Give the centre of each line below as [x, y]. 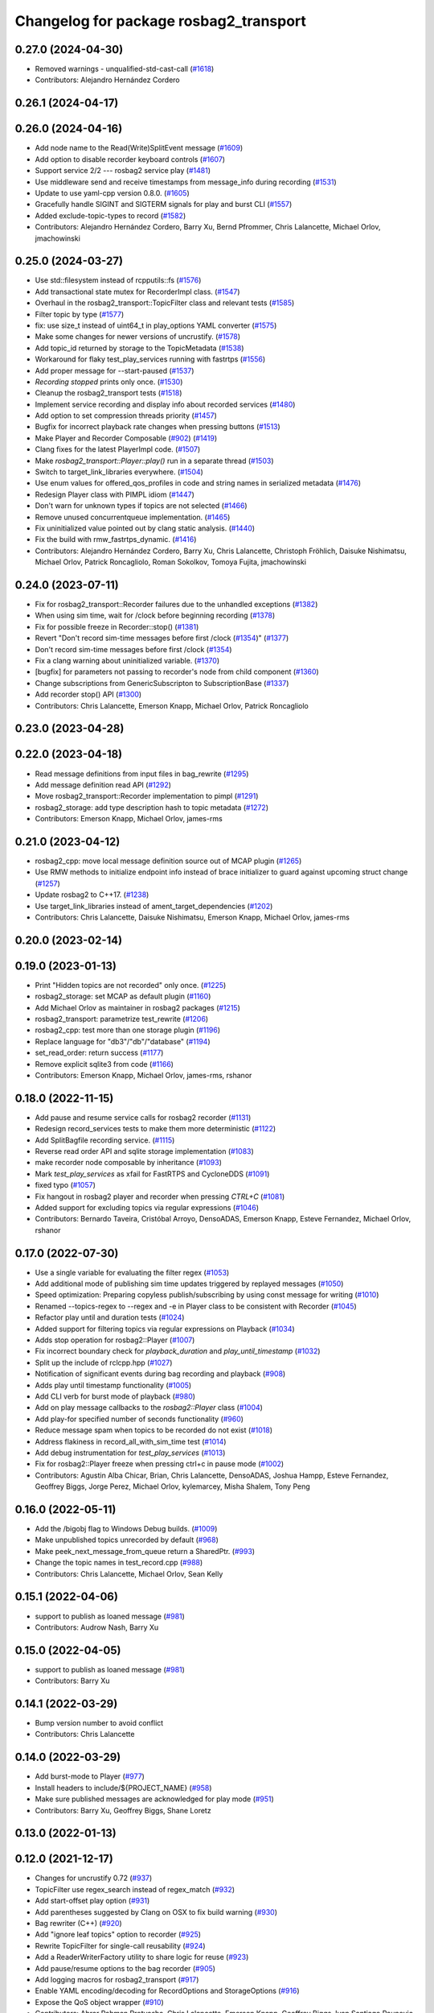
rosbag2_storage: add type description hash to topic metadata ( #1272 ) [152, 807]
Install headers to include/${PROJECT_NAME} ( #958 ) [123, 1788]
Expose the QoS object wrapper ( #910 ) [99, 2002]
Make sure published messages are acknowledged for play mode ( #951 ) [155, 1799]
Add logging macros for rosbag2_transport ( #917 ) [117, 1980]
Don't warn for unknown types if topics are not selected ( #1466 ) [141, 506]
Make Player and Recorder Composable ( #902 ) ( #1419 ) [126, 438]
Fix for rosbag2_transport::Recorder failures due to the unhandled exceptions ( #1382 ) [176, 605]
